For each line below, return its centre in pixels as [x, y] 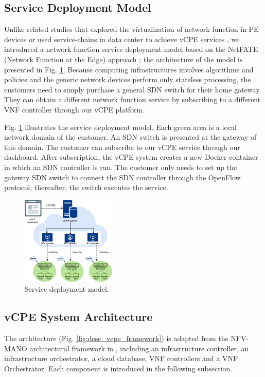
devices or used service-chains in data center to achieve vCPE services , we [122, 39]
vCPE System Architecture [78, 317]
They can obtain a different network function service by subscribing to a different [132, 99]
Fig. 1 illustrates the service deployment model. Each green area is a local [120, 127]
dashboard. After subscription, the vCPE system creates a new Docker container [131, 157]
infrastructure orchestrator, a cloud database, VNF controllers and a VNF [121, 358]
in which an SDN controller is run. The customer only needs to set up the [121, 167]
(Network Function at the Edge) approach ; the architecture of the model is [123, 59]
